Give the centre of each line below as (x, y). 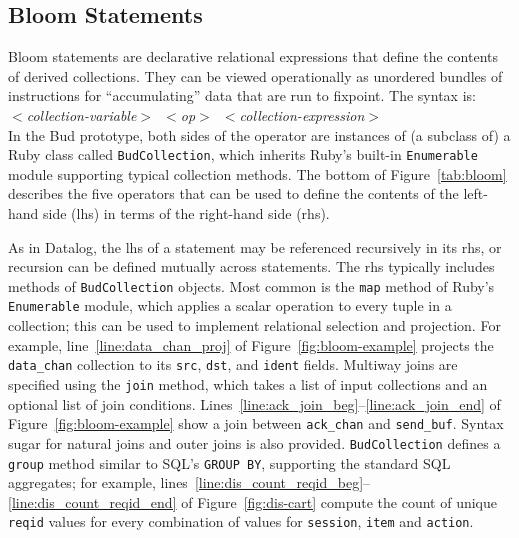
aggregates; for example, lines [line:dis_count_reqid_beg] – (189, 482)
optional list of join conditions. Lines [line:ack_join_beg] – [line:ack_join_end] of (254, 403)
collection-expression (302, 114)
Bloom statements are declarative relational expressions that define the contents (253, 56)
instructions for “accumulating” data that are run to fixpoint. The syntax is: (242, 95)
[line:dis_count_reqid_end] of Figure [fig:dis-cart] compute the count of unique (252, 501)
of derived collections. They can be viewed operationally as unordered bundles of (255, 75)
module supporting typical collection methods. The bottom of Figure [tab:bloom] (257, 173)
